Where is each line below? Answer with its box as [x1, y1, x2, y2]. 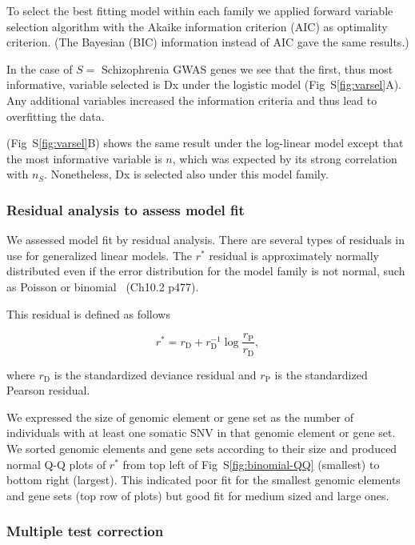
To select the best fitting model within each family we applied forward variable [6, 2, 393, 18]
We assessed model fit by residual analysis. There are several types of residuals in [6, 231, 405, 248]
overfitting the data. [6, 107, 105, 124]
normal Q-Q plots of [6, 455, 106, 472]
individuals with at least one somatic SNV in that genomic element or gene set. [6, 424, 396, 441]
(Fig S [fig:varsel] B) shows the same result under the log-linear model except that [6, 134, 404, 151]
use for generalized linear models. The [6, 246, 193, 263]
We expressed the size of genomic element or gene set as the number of [6, 408, 354, 425]
